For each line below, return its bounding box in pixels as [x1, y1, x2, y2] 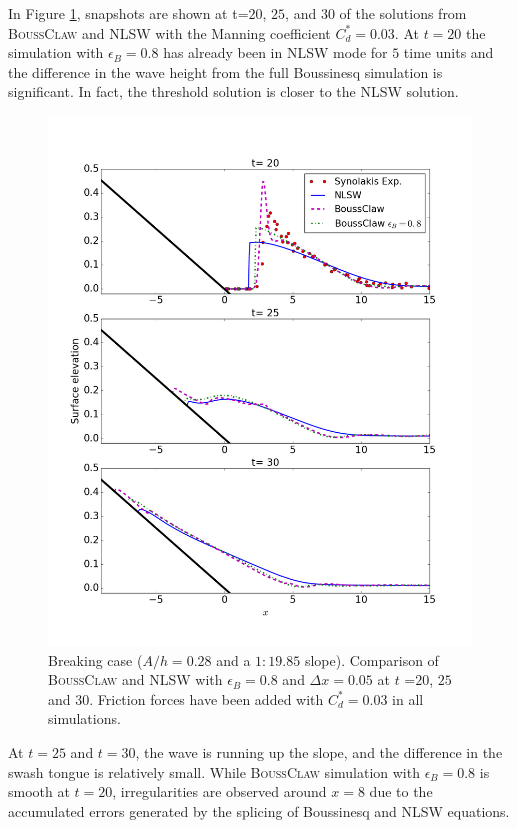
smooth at [8, 781, 70, 802]
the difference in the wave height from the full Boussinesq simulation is [8, 61, 443, 82]
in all [392, 688, 424, 709]
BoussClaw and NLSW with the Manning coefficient [8, 22, 331, 43]
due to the [369, 781, 433, 802]
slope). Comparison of [304, 649, 439, 670]
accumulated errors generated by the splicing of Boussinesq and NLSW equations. [8, 800, 510, 821]
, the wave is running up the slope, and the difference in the [135, 742, 503, 763]
